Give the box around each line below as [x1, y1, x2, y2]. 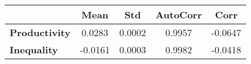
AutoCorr [155, 8, 202, 21]
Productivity [10, 25, 71, 39]
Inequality [10, 43, 59, 56]
